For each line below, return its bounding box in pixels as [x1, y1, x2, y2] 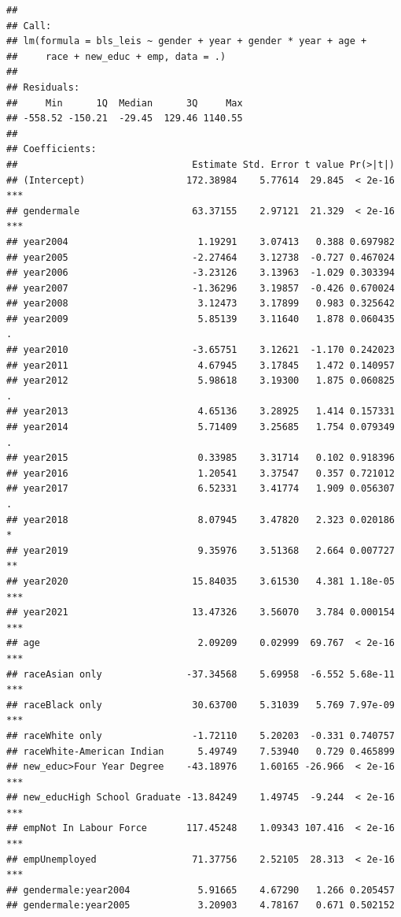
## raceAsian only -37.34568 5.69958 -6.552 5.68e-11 [6, 668, 395, 680]
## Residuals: [6, 81, 80, 93]
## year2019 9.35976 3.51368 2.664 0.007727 [6, 544, 395, 556]
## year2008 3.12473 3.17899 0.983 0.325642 [6, 298, 395, 310]
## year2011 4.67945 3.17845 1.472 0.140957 [6, 359, 395, 371]
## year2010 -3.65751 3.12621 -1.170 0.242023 [6, 344, 395, 356]
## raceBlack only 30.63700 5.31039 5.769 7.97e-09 [6, 699, 395, 711]
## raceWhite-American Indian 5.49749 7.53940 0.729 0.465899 [6, 745, 395, 757]
